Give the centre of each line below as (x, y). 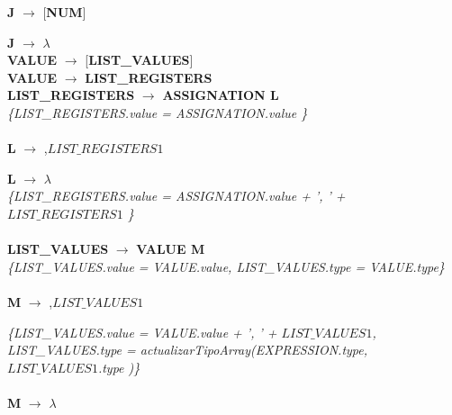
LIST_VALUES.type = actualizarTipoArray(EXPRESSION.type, (188, 350)
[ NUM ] (64, 12)
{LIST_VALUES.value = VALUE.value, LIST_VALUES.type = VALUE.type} (226, 266)
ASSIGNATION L (221, 95)
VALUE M (171, 249)
